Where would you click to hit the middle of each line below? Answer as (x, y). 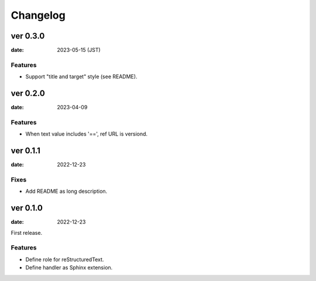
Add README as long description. (66, 191)
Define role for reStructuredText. (65, 259)
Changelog (38, 15)
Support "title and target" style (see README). (81, 77)
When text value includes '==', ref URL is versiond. (87, 134)
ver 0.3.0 (28, 36)
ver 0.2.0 (28, 93)
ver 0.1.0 (27, 208)
